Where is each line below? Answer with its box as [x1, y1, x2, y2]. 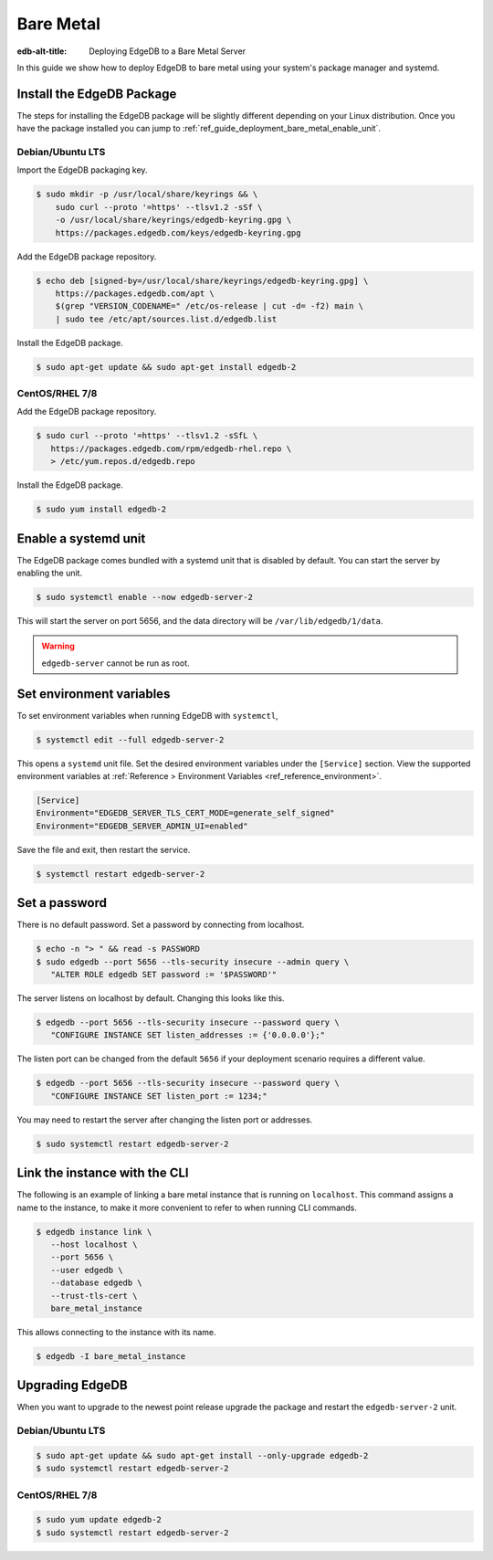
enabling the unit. [16, 567, 82, 578]
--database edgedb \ [50, 1278, 143, 1288]
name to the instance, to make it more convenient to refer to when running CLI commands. [16, 1202, 358, 1213]
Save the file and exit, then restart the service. [16, 844, 191, 855]
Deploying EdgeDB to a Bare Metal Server [89, 46, 246, 57]
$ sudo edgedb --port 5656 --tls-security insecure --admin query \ [36, 956, 350, 967]
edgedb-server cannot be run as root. [41, 658, 191, 669]
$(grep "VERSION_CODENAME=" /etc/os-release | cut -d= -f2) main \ [55, 301, 364, 311]
